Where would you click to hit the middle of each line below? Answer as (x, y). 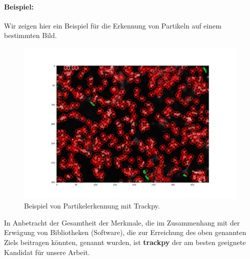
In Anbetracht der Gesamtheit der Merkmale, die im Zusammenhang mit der (122, 222)
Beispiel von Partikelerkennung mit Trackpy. (92, 206)
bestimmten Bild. (30, 35)
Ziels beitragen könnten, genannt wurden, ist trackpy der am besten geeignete (125, 242)
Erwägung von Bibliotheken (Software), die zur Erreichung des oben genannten (125, 232)
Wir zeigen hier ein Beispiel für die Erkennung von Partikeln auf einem (113, 25)
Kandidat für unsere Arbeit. (47, 252)
